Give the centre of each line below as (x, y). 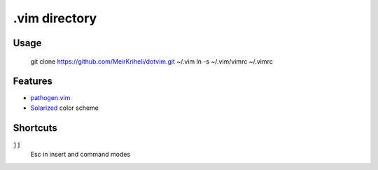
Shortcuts (35, 128)
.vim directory (55, 18)
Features (33, 82)
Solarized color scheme (65, 108)
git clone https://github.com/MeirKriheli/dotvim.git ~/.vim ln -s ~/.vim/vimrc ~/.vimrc (152, 61)
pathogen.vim (50, 98)
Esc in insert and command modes (80, 155)
